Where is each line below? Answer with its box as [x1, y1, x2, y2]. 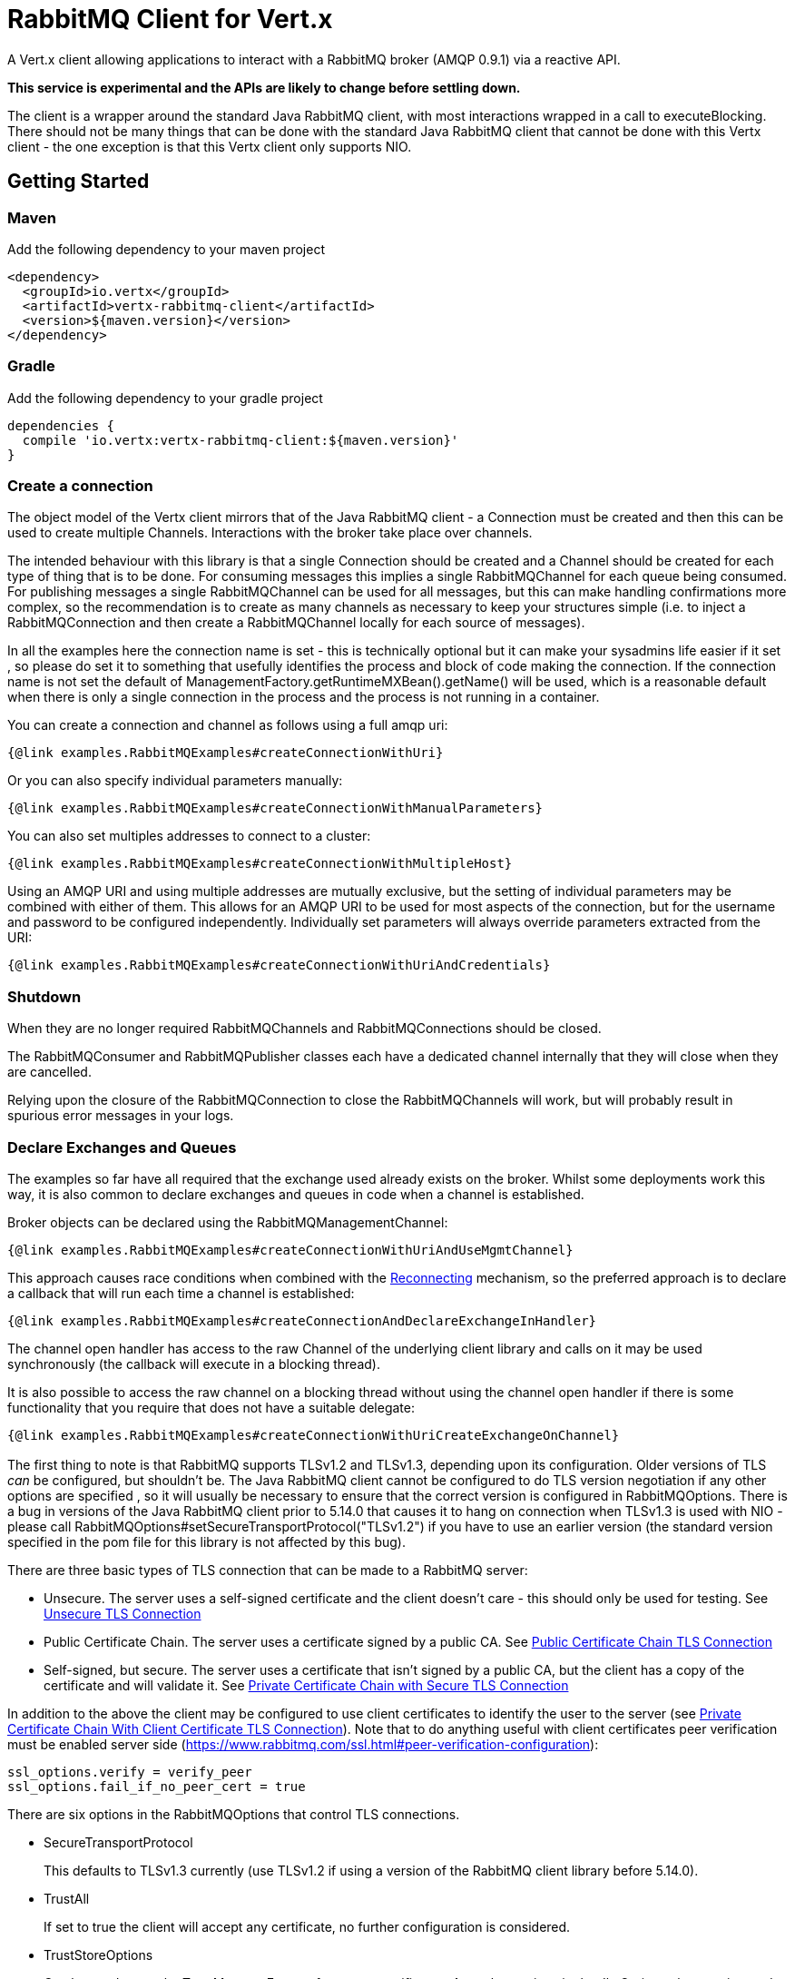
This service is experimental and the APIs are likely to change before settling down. [7, 79, 521, 95]
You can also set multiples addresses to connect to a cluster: [7, 828, 371, 844]
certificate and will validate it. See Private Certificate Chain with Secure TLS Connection [44, 1678, 569, 1694]
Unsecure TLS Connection [44, 1606, 201, 1622]
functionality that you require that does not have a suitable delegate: [7, 1399, 415, 1415]
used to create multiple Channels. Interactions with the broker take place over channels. [7, 525, 533, 541]
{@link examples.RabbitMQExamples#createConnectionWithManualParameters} [7, 801, 544, 816]
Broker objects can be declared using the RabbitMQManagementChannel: [7, 1214, 448, 1230]
